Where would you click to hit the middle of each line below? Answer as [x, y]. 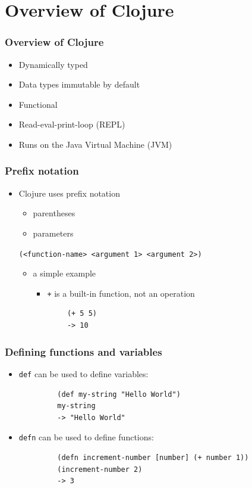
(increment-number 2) [100, 469]
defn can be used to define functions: [86, 437]
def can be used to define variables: [84, 373]
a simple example [64, 273]
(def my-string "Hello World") [119, 394]
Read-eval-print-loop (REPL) [72, 124]
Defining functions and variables [84, 351]
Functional [38, 104]
